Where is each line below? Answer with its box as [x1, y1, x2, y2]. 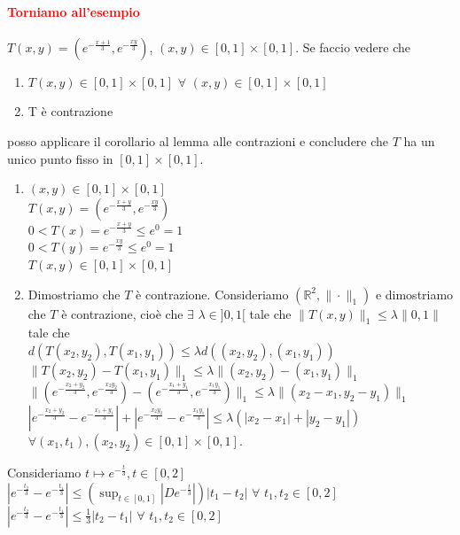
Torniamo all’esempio [7, 2, 140, 20]
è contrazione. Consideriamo [136, 284, 289, 303]
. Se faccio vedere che [295, 37, 411, 56]
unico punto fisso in [7, 149, 113, 167]
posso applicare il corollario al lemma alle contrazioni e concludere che [7, 131, 389, 150]
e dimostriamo [375, 284, 454, 303]
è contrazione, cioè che [61, 304, 183, 322]
